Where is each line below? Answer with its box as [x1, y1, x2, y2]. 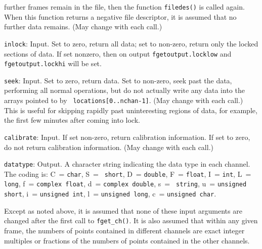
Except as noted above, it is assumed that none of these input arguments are [4, 205, 242, 216]
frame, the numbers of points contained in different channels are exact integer [4, 225, 245, 236]
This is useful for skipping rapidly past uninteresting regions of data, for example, [4, 105, 257, 115]
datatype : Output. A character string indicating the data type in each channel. [4, 159, 250, 169]
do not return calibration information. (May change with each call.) [4, 141, 213, 152]
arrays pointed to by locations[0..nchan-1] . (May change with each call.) [4, 95, 243, 106]
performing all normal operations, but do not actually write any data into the [4, 85, 245, 95]
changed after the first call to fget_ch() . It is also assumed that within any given [4, 215, 258, 226]
